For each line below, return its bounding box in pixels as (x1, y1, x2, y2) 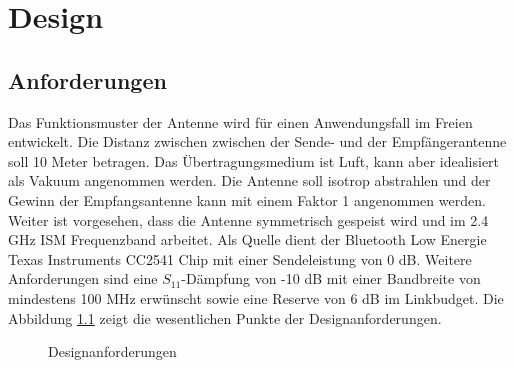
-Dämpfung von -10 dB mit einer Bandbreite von (181, 268, 481, 289)
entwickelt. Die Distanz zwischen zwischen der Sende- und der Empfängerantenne (8, 131, 507, 152)
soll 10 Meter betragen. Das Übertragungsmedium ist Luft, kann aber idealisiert (8, 150, 500, 171)
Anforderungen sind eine (8, 268, 158, 289)
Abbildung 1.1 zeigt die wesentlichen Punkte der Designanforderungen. (8, 307, 442, 328)
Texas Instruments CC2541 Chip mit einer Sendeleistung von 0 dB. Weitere (8, 248, 472, 269)
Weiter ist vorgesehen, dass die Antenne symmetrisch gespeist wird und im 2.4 (8, 209, 489, 230)
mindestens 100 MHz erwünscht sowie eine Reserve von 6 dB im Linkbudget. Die (8, 287, 504, 308)
